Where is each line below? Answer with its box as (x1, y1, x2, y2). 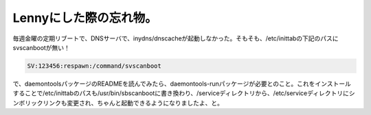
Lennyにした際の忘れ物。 (12, 10, 157, 25)
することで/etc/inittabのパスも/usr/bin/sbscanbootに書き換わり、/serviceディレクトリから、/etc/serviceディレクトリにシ (12, 89, 355, 97)
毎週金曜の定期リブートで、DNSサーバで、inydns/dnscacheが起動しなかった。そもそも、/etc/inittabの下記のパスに (12, 34, 339, 42)
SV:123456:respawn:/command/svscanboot (27, 62, 161, 70)
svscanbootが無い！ (12, 43, 70, 51)
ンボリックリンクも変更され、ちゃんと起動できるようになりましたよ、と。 (12, 99, 223, 107)
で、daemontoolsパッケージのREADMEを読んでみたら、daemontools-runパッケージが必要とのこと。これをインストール (12, 79, 352, 88)
